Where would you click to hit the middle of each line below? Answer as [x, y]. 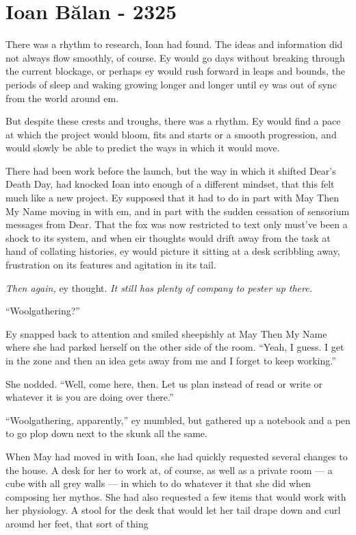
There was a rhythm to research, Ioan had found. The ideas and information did [174, 44]
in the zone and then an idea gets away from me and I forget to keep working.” [171, 360]
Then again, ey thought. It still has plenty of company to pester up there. [159, 287]
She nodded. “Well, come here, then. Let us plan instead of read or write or [164, 383]
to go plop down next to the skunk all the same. [106, 433]
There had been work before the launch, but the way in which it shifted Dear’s [171, 170]
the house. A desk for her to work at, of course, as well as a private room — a [169, 470]
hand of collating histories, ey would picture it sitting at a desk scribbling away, [173, 251]
